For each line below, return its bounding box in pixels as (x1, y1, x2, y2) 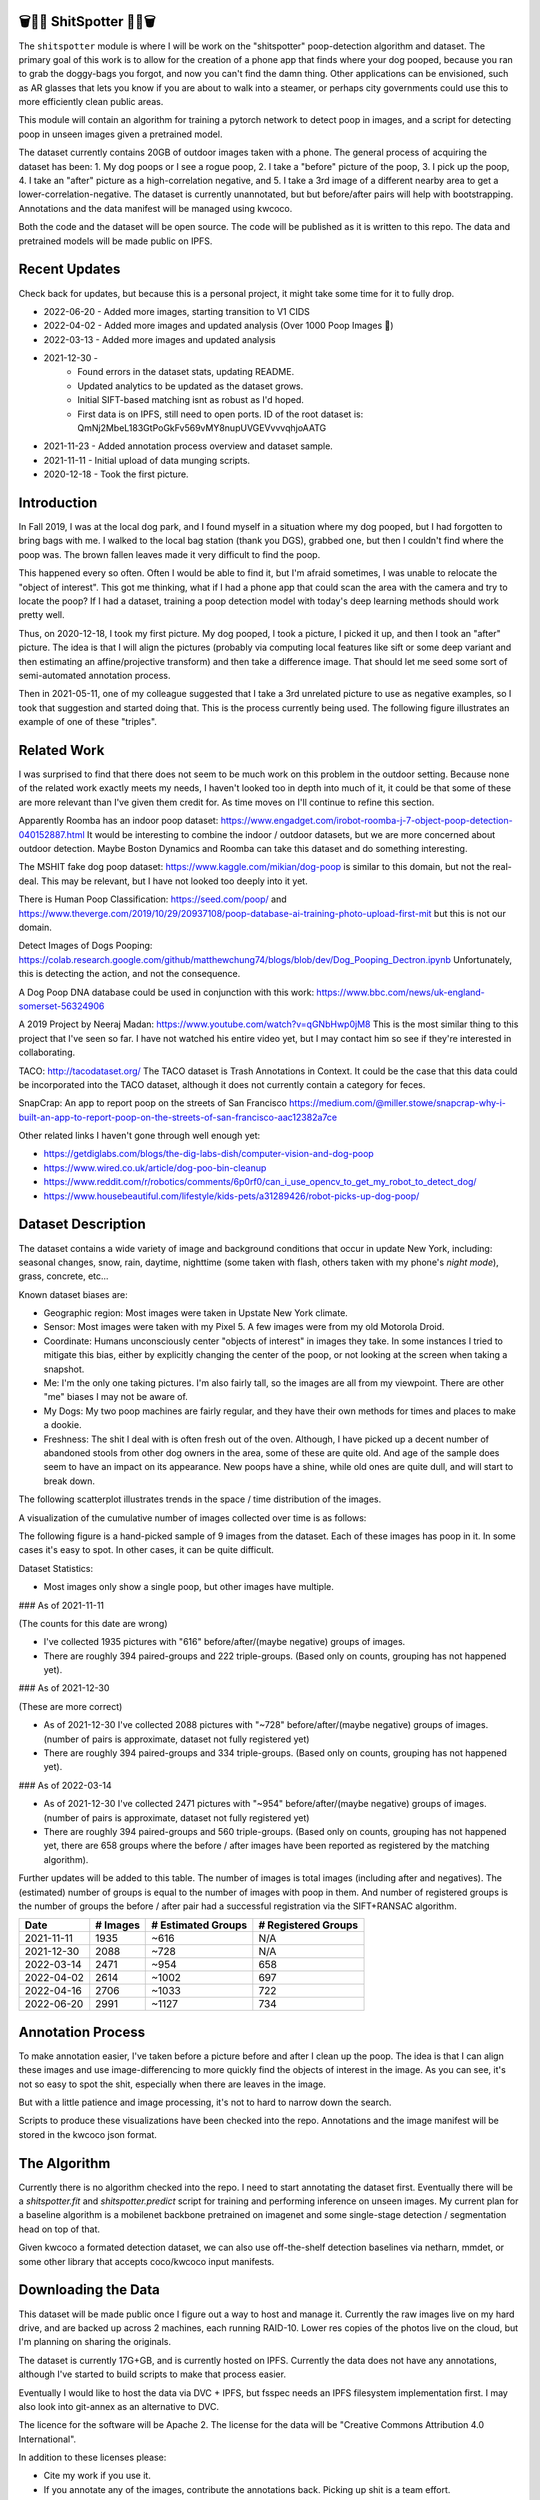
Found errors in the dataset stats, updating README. (77, 366, 295, 378)
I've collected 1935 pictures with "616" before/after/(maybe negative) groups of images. (43, 1636, 406, 1648)
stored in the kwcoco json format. (18, 2128, 157, 2140)
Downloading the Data (18, 2281, 160, 2299)
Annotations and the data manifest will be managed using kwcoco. (18, 202, 293, 214)
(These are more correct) (18, 1700, 123, 1712)
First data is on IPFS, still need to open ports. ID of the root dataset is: (77, 408, 364, 420)
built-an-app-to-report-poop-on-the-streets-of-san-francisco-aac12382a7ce (18, 1111, 338, 1123)
